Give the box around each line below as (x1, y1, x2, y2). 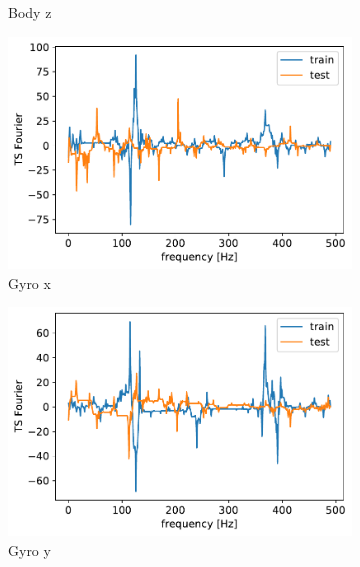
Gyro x (8, 272, 51, 293)
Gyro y (8, 540, 51, 561)
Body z (8, 2, 52, 22)
